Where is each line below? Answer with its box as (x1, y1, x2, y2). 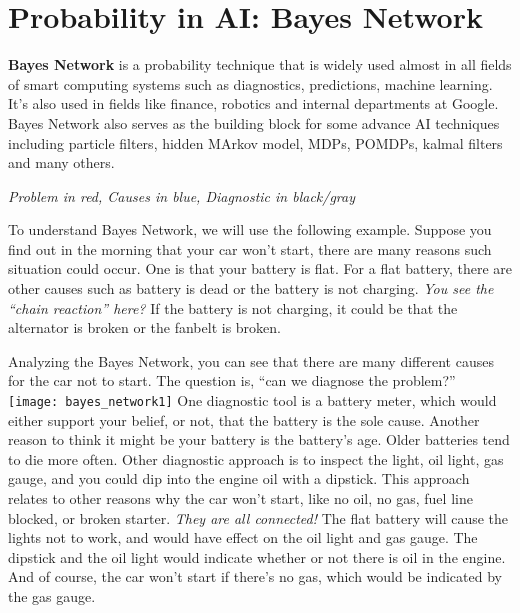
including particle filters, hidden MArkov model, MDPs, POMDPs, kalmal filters (8, 132, 503, 153)
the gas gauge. (8, 586, 96, 607)
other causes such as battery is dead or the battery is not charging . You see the (8, 278, 494, 299)
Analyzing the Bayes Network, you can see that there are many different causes (8, 350, 494, 371)
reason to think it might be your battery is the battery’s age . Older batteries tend (8, 429, 510, 450)
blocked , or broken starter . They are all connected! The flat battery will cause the (8, 507, 509, 528)
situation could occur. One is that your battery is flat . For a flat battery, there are (8, 258, 512, 279)
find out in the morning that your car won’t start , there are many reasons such (8, 238, 492, 259)
